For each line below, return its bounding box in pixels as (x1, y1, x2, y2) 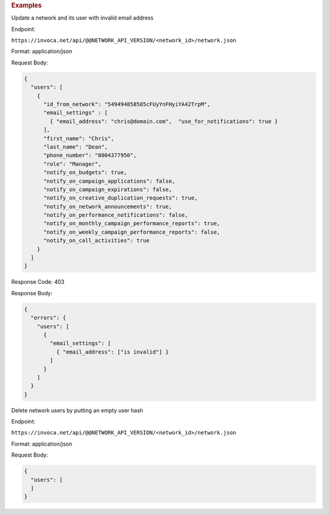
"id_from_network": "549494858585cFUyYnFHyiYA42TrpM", (43, 100, 211, 108)
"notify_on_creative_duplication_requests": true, (43, 195, 198, 201)
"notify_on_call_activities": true (43, 237, 150, 244)
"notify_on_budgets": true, (43, 169, 127, 176)
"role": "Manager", (43, 160, 102, 167)
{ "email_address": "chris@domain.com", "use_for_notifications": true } (49, 117, 278, 125)
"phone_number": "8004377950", (43, 152, 137, 159)
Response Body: (11, 289, 53, 296)
